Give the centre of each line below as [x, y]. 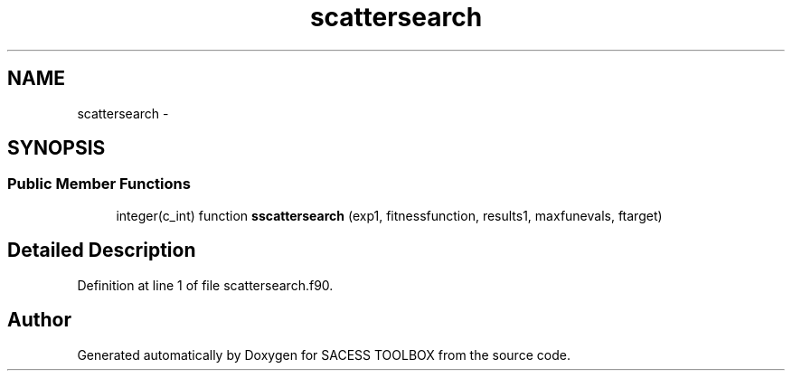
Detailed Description [102, 250]
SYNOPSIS [57, 148]
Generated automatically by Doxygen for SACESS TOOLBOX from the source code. [324, 354]
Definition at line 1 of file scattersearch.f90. [205, 285]
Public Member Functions [99, 184]
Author [39, 320]
